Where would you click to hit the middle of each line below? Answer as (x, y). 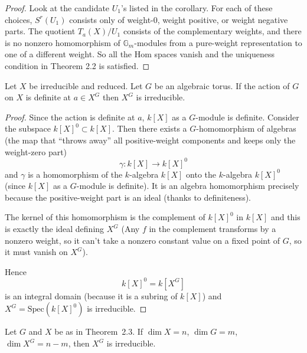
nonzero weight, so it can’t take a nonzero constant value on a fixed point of (143, 240)
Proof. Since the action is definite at (70, 117)
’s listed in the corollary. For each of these (197, 8)
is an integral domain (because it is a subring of (91, 295)
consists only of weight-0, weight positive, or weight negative (179, 19)
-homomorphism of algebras (246, 128)
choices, (19, 19)
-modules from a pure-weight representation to (218, 42)
